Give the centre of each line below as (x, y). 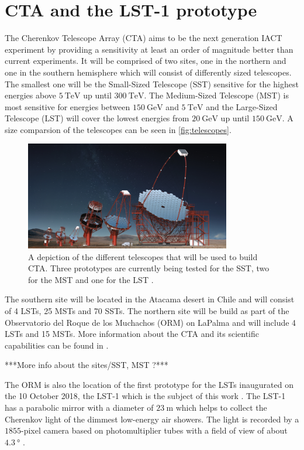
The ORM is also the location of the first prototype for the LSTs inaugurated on (149, 384)
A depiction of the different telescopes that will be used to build (143, 256)
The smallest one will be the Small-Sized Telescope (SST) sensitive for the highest (152, 83)
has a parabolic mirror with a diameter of (79, 408)
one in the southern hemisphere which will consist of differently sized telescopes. (148, 72)
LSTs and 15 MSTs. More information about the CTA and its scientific (132, 334)
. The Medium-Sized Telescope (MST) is (216, 95)
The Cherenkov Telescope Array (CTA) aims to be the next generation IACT (144, 38)
